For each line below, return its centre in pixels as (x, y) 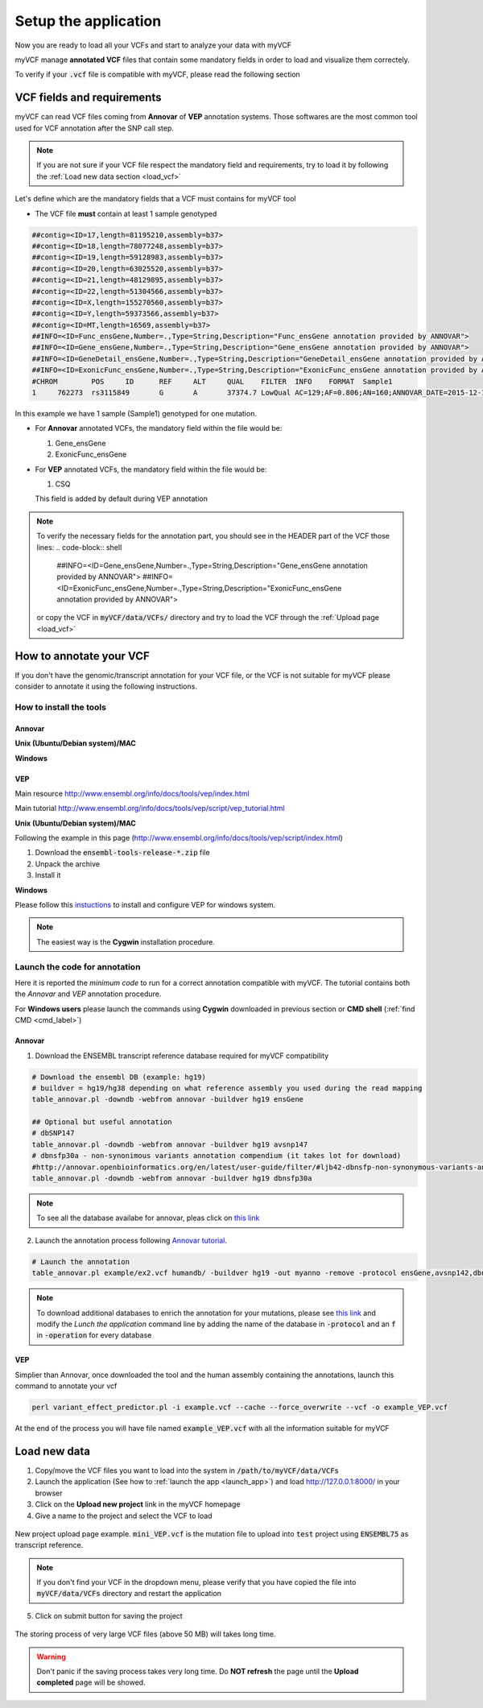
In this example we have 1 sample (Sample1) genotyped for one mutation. (136, 414)
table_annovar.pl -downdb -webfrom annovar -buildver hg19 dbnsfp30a (172, 1179)
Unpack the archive (68, 864)
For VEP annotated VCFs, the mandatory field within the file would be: (151, 469)
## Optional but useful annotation (102, 1122)
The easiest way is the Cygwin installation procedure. (126, 941)
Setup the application (88, 21)
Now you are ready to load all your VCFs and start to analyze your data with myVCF (153, 45)
